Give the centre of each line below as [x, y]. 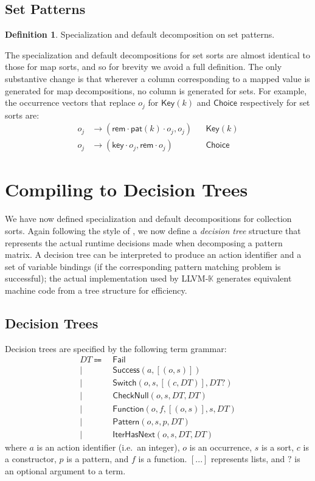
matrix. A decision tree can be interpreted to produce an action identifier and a [153, 254]
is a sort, [278, 447]
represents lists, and [248, 459]
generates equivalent [254, 278]
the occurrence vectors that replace [70, 102]
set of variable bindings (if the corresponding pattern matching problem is [143, 266]
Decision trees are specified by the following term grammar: [116, 348]
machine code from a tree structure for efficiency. [96, 290]
